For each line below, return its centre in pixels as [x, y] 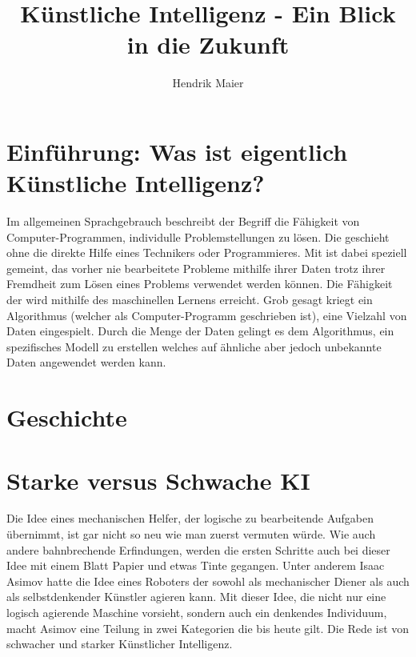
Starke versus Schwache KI [158, 480]
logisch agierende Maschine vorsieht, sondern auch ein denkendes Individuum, [197, 613]
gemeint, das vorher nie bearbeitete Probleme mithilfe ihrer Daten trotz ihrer [196, 268]
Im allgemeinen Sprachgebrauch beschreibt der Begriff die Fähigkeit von [183, 221]
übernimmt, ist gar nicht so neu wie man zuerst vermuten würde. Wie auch [191, 534]
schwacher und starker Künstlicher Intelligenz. [120, 644]
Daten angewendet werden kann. [86, 362]
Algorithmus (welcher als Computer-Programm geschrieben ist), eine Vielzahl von [207, 315]
